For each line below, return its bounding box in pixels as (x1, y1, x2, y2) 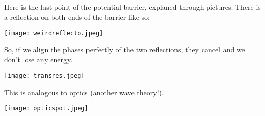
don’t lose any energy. (4, 54, 73, 65)
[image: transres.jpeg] (4, 72, 85, 80)
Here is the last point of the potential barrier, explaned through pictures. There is (4, 2, 261, 12)
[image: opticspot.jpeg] (4, 105, 89, 112)
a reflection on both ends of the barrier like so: (4, 11, 150, 22)
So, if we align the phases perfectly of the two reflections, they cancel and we (4, 44, 245, 54)
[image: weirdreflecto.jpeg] (4, 30, 103, 37)
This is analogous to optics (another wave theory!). (4, 86, 164, 97)
